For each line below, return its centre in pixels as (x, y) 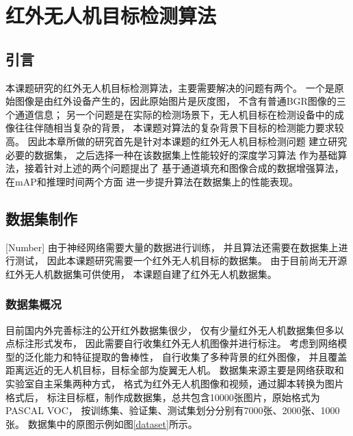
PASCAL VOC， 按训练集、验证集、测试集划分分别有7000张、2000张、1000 (173, 410)
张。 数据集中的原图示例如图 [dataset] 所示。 (102, 423)
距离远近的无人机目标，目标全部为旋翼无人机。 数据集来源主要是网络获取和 (175, 370)
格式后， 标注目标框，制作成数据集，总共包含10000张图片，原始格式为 (163, 397)
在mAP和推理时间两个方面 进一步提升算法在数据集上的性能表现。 (152, 181)
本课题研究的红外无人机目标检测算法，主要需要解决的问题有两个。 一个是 (170, 87)
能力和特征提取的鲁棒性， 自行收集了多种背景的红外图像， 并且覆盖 (195, 356)
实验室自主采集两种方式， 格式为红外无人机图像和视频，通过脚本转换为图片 (175, 383)
